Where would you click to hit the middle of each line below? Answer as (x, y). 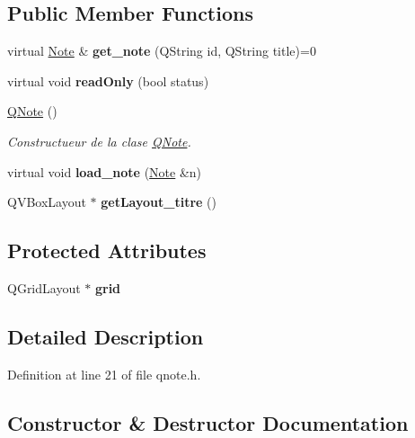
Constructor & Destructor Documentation (208, 422)
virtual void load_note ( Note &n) (105, 171)
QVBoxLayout (47, 202)
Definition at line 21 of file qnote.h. (104, 374)
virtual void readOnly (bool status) (108, 80)
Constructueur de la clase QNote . (99, 141)
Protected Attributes (107, 250)
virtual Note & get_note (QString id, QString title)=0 (162, 51)
